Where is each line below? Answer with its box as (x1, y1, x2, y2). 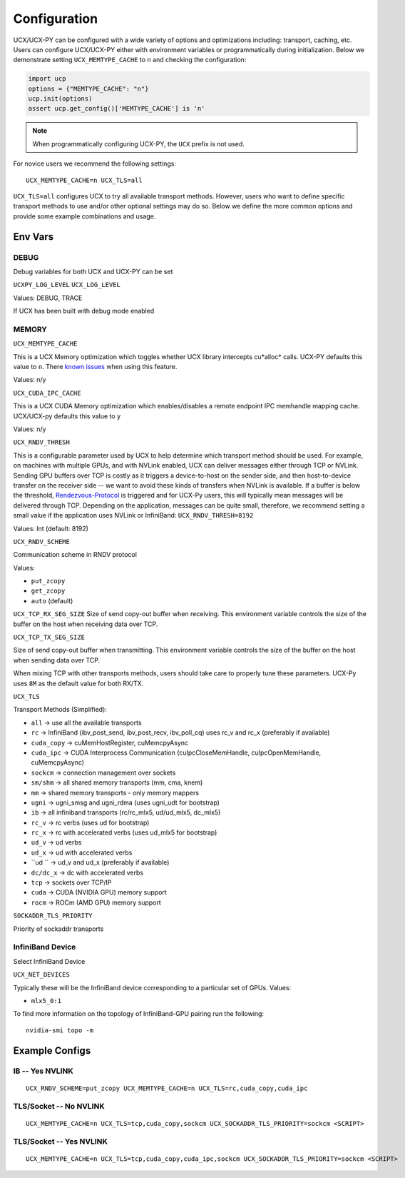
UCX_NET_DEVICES (13, 971, 71, 979)
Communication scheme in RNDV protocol (13, 550, 137, 559)
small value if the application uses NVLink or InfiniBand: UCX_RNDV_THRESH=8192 (13, 511, 254, 520)
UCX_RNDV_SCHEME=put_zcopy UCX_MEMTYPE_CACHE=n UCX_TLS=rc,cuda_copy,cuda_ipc (26, 1084, 308, 1092)
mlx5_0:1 (31, 997, 62, 1005)
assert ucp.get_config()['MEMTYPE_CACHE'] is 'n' (28, 104, 205, 113)
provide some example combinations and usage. (13, 211, 156, 221)
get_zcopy (31, 587, 66, 595)
